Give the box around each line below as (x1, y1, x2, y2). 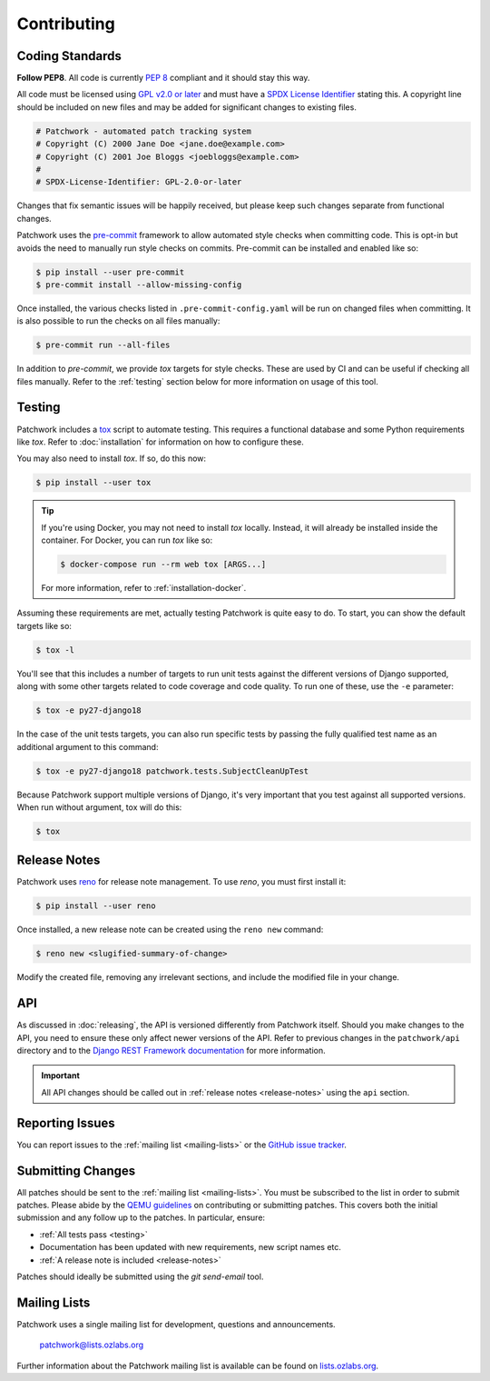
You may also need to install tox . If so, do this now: (16, 453, 207, 464)
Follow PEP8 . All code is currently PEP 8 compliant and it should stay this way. (16, 73, 310, 84)
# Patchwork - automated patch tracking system (35, 125, 251, 136)
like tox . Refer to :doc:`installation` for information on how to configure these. (16, 436, 304, 447)
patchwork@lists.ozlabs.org (39, 1339, 144, 1350)
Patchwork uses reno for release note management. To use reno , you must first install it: (16, 876, 347, 887)
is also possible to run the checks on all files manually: (16, 315, 220, 326)
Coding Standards (16, 48, 122, 64)
